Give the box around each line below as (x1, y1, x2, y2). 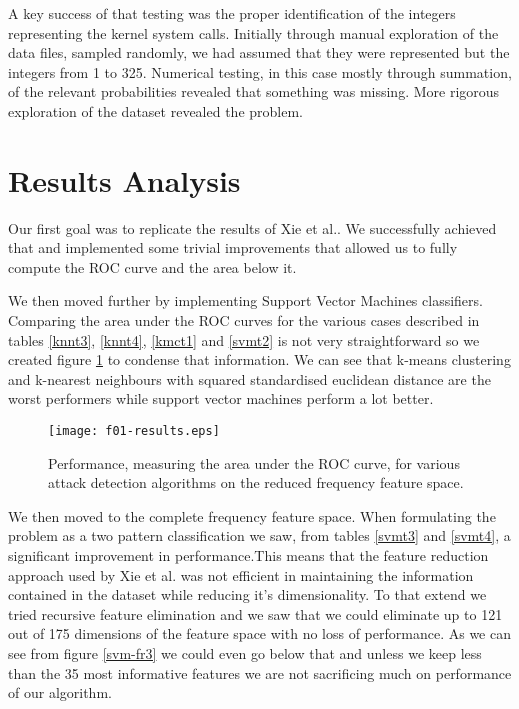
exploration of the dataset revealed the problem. (8, 100, 303, 121)
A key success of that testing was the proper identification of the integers (8, 3, 456, 23)
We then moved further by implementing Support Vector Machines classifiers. (8, 290, 483, 311)
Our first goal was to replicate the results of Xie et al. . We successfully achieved (8, 217, 497, 238)
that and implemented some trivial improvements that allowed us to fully (8, 237, 458, 258)
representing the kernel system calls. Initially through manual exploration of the (8, 22, 499, 43)
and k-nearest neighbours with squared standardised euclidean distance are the (8, 368, 491, 389)
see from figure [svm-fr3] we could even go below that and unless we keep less (8, 643, 482, 664)
